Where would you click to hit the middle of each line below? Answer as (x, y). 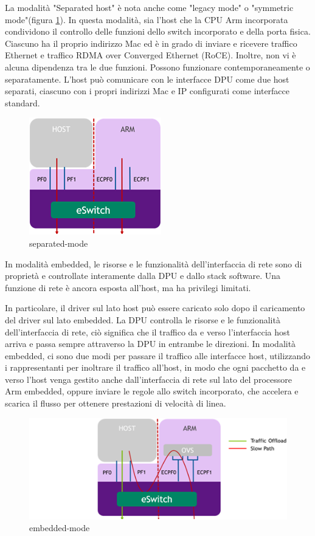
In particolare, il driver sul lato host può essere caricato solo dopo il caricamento (155, 308)
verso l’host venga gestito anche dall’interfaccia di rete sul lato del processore (148, 379)
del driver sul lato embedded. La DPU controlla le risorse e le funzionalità (143, 319)
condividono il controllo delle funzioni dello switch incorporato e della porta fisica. (158, 31)
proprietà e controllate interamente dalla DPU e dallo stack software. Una (143, 276)
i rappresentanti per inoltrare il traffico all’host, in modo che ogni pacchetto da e (155, 367)
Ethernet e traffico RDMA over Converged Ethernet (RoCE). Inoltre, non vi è (151, 55)
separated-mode (59, 243)
